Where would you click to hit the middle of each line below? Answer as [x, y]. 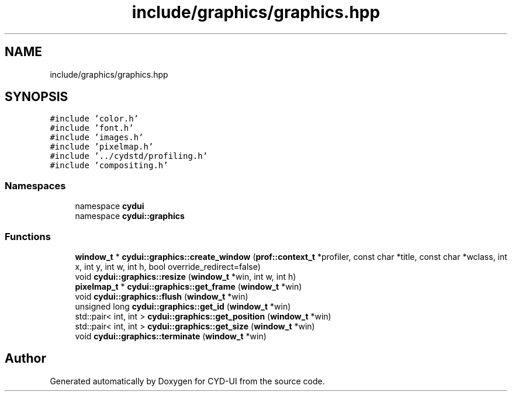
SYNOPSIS [37, 97]
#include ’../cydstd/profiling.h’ [129, 156]
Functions [28, 236]
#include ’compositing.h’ [109, 166]
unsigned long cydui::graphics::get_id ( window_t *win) [183, 306]
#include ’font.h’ [92, 128]
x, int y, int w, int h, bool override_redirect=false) [168, 266]
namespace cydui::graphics [130, 216]
